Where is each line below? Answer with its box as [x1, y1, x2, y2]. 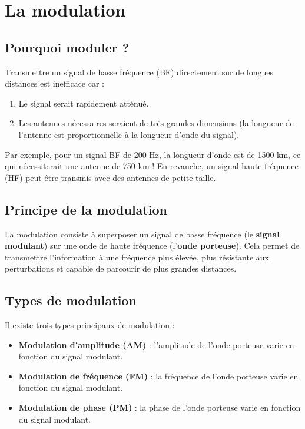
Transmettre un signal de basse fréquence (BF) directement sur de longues [5, 65, 274, 78]
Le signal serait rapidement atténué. [18, 97, 149, 109]
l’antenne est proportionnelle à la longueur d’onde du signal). [18, 128, 240, 140]
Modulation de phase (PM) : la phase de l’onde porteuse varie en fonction [18, 401, 301, 414]
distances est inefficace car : [5, 77, 104, 90]
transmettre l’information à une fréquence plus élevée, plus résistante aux [5, 250, 269, 263]
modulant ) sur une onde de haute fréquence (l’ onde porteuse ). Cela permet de [5, 239, 300, 252]
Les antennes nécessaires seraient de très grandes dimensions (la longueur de [18, 117, 294, 129]
